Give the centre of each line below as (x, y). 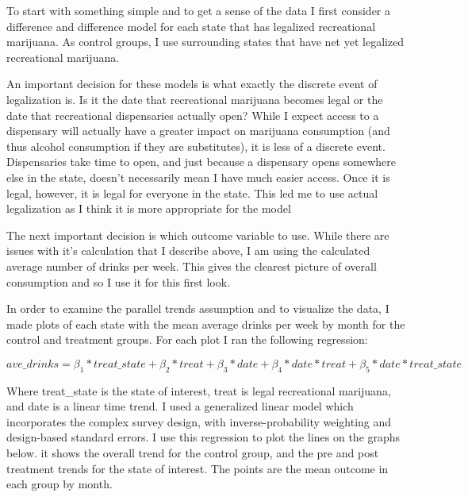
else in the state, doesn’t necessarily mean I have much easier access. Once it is (198, 177)
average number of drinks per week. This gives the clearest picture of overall (192, 266)
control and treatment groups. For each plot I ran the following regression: (187, 339)
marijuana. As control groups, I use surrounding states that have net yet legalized (205, 42)
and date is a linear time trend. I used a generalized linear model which (180, 406)
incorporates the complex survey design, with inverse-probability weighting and (199, 421)
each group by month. (59, 484)
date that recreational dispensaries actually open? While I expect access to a (193, 115)
